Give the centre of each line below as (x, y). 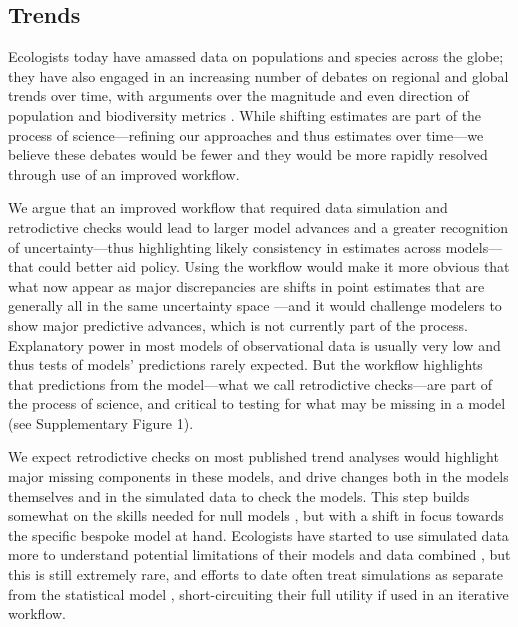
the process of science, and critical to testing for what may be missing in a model (257, 403)
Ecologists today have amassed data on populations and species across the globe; (256, 56)
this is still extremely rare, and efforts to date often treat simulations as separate (256, 574)
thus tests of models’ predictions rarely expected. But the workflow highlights (245, 364)
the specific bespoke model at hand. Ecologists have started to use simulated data (258, 534)
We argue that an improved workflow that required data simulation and (228, 207)
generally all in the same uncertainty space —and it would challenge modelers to (255, 305)
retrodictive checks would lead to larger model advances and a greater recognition (258, 226)
